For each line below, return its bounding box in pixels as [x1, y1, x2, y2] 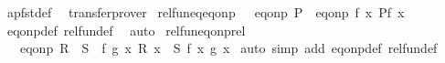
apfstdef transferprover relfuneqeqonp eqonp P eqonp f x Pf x [6, 3, 405, 21]
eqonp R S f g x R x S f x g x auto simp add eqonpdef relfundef [19, 38, 438, 58]
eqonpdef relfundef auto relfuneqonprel [6, 20, 246, 39]
